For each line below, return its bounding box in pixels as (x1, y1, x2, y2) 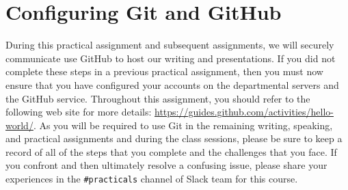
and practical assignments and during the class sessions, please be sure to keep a (5, 131, 343, 146)
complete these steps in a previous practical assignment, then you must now (5, 64, 323, 79)
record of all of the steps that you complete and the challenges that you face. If (5, 144, 337, 159)
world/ (5, 118, 34, 132)
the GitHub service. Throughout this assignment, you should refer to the (5, 91, 310, 105)
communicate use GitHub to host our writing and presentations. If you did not (5, 51, 336, 65)
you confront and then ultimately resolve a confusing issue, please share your (5, 158, 327, 172)
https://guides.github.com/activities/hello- (155, 105, 334, 119)
